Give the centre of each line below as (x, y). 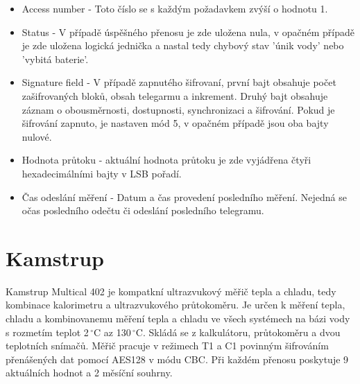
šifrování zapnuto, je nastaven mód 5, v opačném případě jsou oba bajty (175, 123)
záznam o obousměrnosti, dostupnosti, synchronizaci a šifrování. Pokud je (178, 109)
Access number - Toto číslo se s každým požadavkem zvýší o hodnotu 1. (175, 8)
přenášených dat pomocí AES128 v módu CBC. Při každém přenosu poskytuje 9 (177, 359)
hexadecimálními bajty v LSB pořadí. (102, 173)
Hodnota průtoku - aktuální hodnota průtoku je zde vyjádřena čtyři (166, 160)
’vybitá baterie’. (55, 59)
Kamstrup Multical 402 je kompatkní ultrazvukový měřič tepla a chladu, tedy (171, 291)
